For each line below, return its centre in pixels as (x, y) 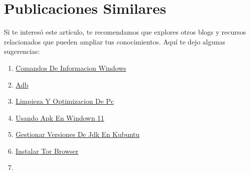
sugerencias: (22, 51)
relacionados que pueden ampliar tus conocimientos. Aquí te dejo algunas (115, 41)
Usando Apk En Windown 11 (60, 117)
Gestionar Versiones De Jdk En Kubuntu (77, 134)
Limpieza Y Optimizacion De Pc (65, 101)
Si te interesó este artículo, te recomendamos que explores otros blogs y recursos (125, 32)
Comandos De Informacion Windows (71, 67)
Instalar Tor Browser (47, 151)
